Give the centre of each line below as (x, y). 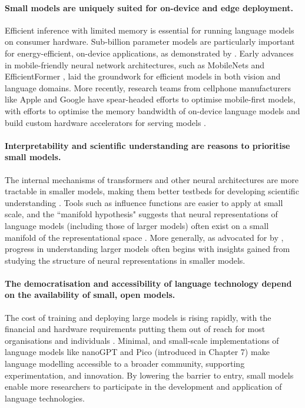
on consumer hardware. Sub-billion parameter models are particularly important (150, 42)
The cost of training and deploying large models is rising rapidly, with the (138, 317)
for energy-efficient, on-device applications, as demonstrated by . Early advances (149, 53)
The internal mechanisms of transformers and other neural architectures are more (152, 179)
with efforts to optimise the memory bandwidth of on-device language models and (152, 110)
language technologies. (45, 398)
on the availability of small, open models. (90, 295)
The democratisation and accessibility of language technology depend (148, 283)
